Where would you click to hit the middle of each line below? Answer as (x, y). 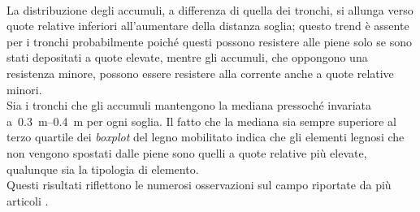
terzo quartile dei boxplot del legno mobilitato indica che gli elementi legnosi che (206, 137)
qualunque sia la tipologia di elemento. (103, 169)
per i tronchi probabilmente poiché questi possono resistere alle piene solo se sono (209, 41)
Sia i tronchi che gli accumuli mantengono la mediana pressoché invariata (189, 105)
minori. (24, 89)
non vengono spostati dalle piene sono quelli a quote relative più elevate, (187, 152)
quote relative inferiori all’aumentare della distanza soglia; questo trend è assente (208, 26)
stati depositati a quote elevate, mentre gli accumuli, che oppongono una (187, 57)
